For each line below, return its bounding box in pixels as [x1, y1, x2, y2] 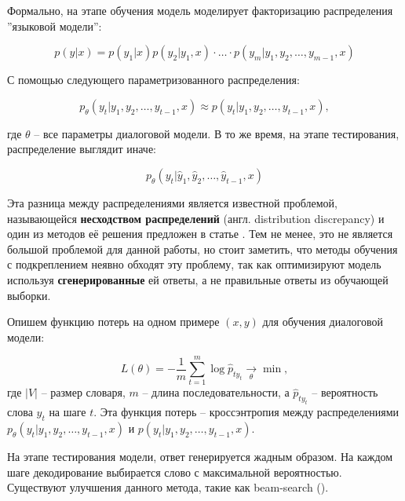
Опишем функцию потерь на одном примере [7, 313, 220, 330]
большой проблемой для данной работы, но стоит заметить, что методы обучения [7, 240, 398, 257]
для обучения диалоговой [262, 313, 383, 330]
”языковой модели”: [7, 17, 102, 34]
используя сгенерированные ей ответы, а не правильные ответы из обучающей [7, 271, 389, 287]
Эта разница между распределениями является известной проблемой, [7, 194, 337, 210]
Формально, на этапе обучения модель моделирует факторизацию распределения [7, 2, 393, 18]
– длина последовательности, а [142, 384, 290, 400]
